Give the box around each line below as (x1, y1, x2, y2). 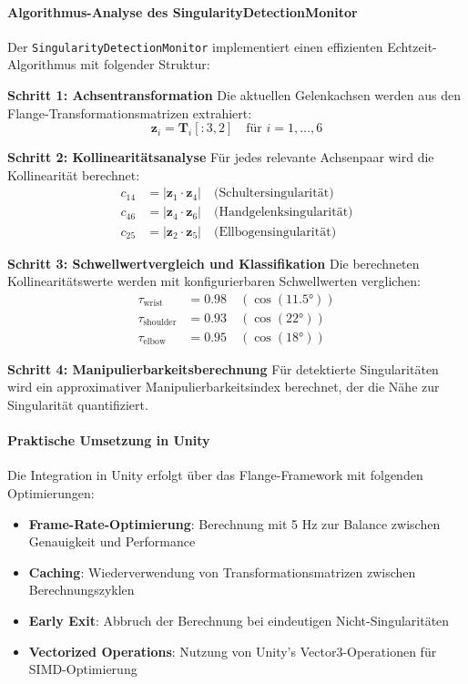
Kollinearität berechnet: (7, 165, 140, 184)
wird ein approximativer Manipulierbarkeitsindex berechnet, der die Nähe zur (7, 377, 440, 396)
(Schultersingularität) (213, 187, 334, 200)
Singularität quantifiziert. (7, 394, 148, 413)
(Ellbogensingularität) (213, 225, 337, 239)
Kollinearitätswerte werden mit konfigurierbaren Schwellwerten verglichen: (7, 271, 421, 291)
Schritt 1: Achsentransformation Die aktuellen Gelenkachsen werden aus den (7, 86, 461, 105)
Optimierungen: (7, 483, 95, 502)
